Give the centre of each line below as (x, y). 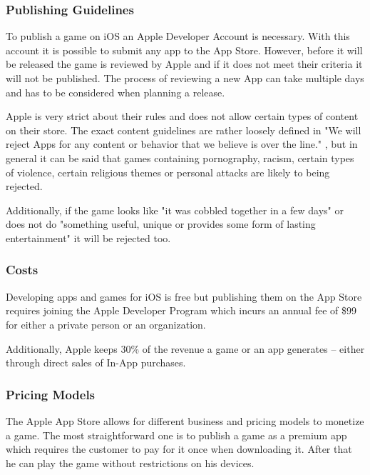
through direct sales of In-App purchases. (96, 362)
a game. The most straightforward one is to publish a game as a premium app (176, 435)
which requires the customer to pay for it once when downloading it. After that (179, 449)
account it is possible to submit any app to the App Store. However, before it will (184, 50)
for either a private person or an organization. (106, 324)
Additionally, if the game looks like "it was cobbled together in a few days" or (175, 210)
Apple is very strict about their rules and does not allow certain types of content (182, 116)
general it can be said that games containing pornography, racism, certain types (180, 157)
